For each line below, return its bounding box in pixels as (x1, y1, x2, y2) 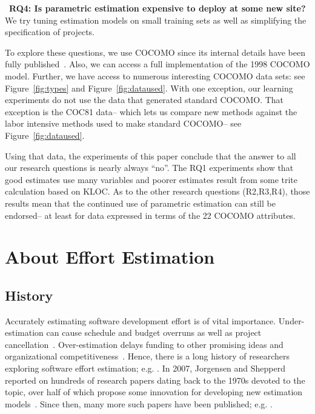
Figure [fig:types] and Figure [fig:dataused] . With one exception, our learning (5, 81, 293, 94)
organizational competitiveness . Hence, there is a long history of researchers (5, 350, 290, 362)
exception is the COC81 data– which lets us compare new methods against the (5, 105, 297, 118)
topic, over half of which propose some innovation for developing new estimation (5, 386, 303, 398)
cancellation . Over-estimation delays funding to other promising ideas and (5, 338, 283, 350)
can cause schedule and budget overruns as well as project (46, 326, 262, 339)
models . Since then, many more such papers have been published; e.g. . (5, 397, 273, 410)
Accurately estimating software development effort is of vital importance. (5, 314, 276, 327)
